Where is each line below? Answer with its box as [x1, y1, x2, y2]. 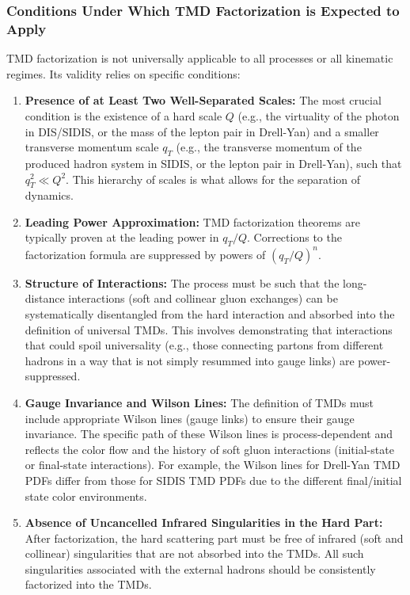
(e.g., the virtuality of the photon [237, 107, 400, 124]
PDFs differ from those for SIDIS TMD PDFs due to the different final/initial [25, 471, 402, 488]
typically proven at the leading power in [25, 229, 219, 246]
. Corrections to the [247, 229, 342, 246]
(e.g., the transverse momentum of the [176, 139, 362, 155]
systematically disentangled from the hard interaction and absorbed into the [25, 305, 395, 322]
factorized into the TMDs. [25, 576, 152, 593]
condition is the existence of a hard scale [25, 107, 222, 124]
